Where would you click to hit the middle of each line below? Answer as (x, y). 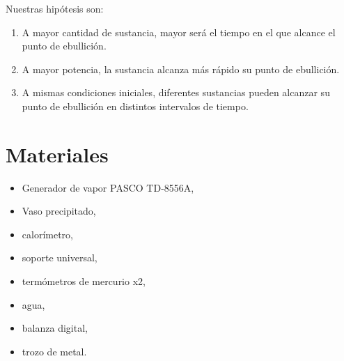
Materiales (57, 154)
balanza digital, (55, 328)
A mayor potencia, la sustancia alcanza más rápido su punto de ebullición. (181, 69)
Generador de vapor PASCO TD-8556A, (108, 187)
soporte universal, (60, 258)
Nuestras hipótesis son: (55, 8)
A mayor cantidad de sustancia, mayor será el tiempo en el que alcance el (179, 32)
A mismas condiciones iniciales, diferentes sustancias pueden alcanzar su (176, 92)
